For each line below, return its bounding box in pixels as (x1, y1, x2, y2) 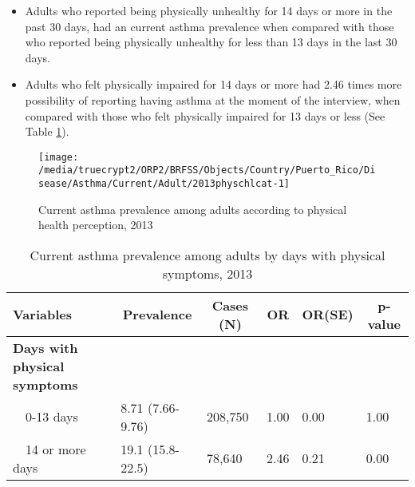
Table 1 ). (25, 123, 69, 140)
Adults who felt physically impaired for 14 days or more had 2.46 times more (25, 76, 402, 93)
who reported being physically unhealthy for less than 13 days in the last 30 (25, 34, 397, 50)
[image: (38, 151, 79, 163)
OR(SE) (302, 305, 354, 324)
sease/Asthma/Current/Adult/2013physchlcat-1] (38, 178, 290, 190)
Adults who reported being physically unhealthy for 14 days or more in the (25, 2, 393, 18)
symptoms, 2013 (162, 263, 253, 283)
